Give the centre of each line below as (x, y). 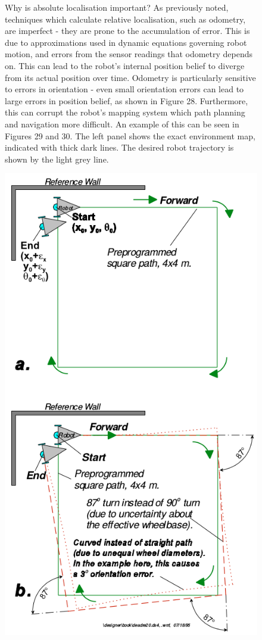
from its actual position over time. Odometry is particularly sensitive (130, 77)
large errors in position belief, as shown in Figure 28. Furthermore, (127, 100)
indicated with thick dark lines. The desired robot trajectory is (119, 147)
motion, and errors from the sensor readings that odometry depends (129, 54)
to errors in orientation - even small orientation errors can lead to (124, 89)
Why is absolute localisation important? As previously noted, (117, 7)
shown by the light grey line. (57, 159)
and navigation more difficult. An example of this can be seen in (122, 124)
